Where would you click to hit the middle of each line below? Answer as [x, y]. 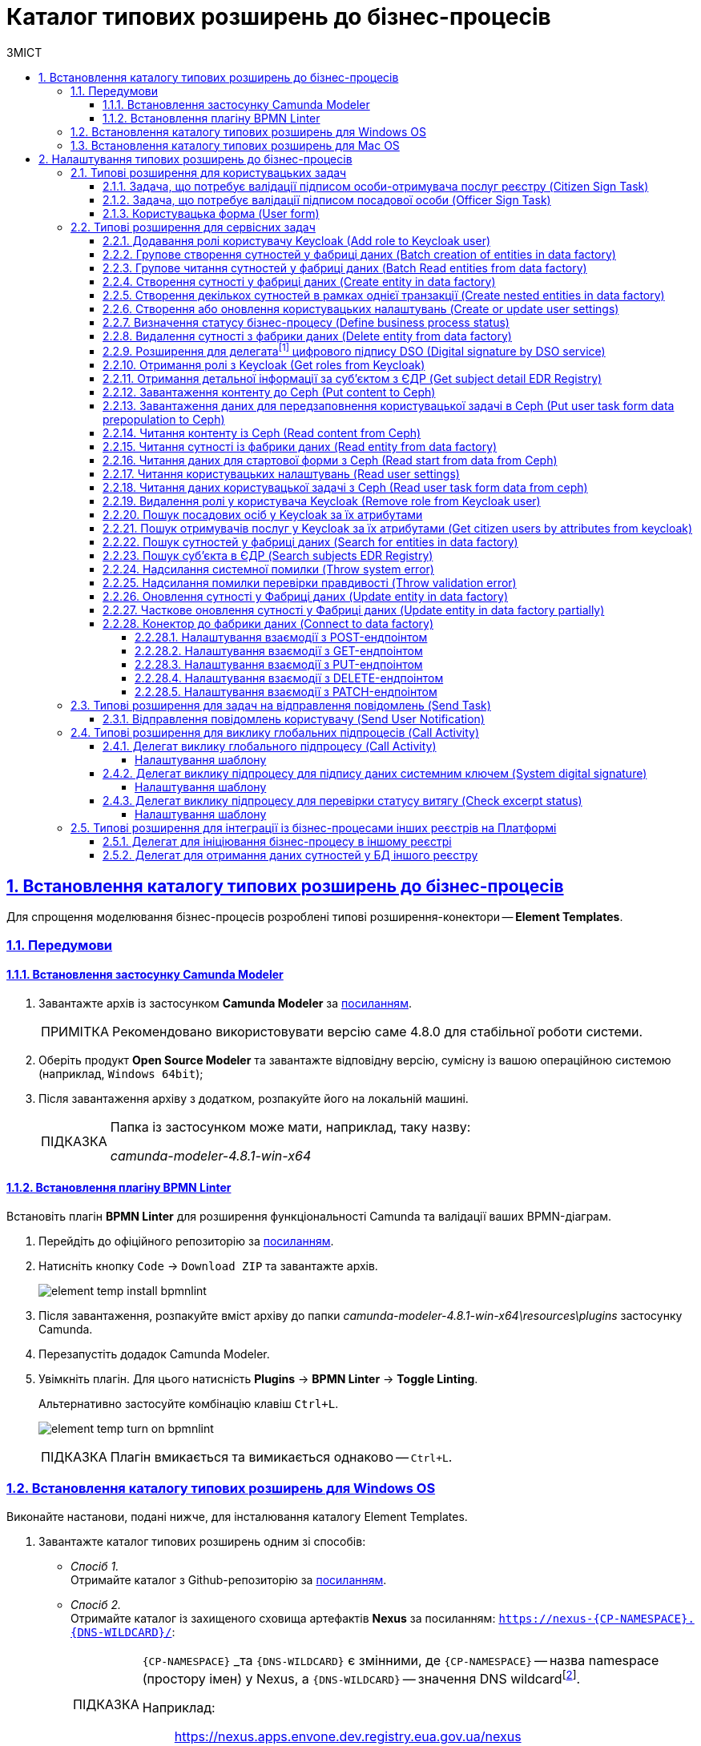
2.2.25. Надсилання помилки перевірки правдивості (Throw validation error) [310, 583]
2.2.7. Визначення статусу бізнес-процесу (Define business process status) [306, 322]
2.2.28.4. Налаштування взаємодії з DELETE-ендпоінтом [289, 678]
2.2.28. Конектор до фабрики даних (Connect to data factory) [268, 624]
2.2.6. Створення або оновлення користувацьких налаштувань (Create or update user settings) [361, 308]
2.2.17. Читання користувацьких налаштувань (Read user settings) [281, 474]
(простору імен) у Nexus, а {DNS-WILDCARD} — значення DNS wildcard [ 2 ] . [361, 1678]
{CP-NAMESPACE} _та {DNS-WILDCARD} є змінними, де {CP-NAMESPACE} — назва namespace [401, 1660]
